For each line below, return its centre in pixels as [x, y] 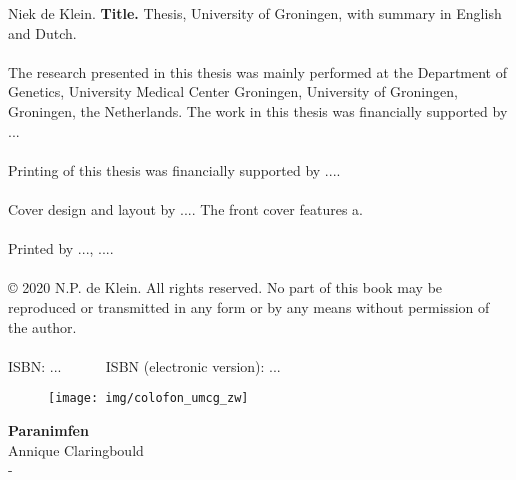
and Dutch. [42, 32]
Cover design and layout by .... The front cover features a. [185, 208]
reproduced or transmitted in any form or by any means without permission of [249, 306]
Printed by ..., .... [61, 248]
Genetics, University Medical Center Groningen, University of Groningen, [233, 91]
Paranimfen [48, 429]
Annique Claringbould [76, 449]
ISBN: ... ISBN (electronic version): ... [144, 365]
